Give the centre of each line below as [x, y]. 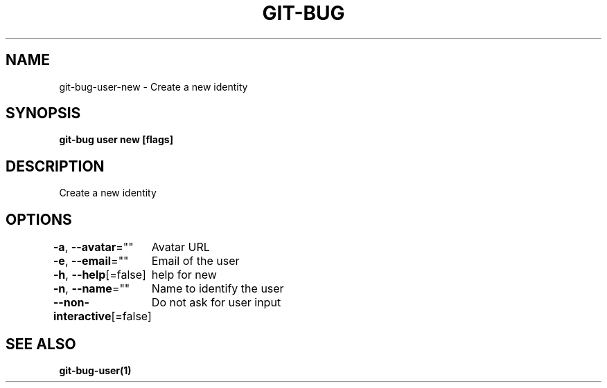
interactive [82, 316]
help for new [184, 275]
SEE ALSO [41, 344]
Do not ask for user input [216, 303]
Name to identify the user [218, 289]
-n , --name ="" [91, 289]
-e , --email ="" [91, 261]
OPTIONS [39, 219]
